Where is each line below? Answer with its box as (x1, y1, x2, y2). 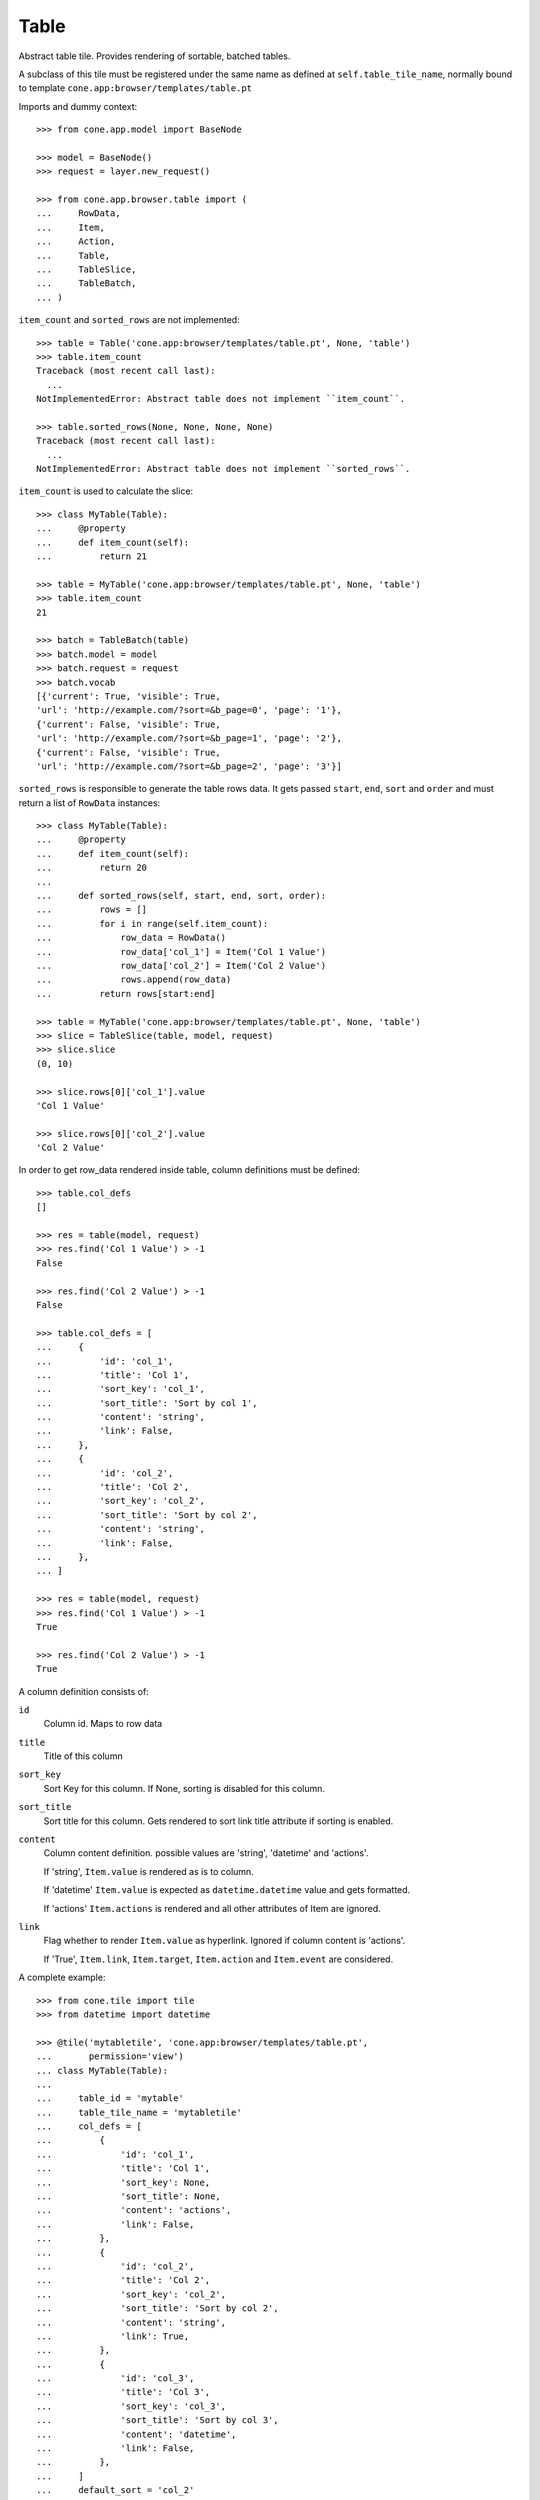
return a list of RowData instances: (18, 796, 161, 809)
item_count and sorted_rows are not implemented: (18, 314, 240, 326)
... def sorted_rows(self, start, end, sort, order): (36, 890, 327, 902)
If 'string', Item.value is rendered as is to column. (43, 1865, 254, 1877)
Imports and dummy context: (18, 100, 138, 112)
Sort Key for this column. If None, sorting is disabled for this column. (43, 1782, 325, 1794)
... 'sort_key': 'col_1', (36, 1383, 205, 1395)
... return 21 (36, 551, 148, 562)
